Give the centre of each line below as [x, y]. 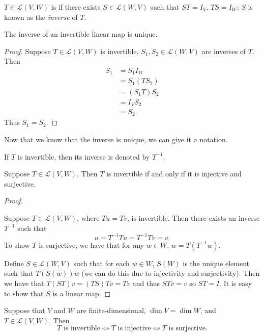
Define [14, 263]
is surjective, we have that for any [92, 244]
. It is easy [236, 283]
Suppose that [25, 310]
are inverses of [224, 51]
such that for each [101, 263]
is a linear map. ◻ [82, 293]
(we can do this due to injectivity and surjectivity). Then [171, 273]
